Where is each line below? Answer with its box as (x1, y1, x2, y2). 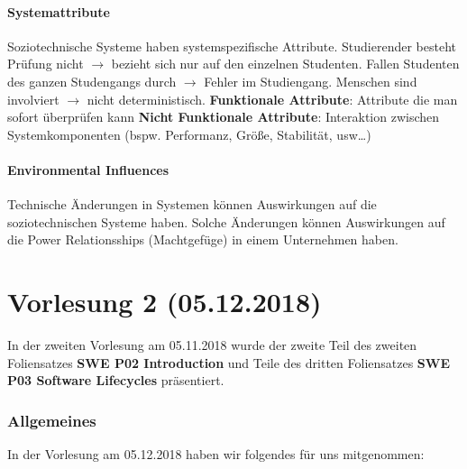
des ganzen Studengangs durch (7, 71, 177, 90)
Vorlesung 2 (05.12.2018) (7, 283, 322, 320)
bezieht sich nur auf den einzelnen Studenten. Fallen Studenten (111, 54, 460, 73)
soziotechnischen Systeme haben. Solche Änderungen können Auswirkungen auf (7, 212, 445, 231)
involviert (7, 89, 60, 108)
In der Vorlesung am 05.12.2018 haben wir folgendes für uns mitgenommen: (7, 445, 425, 464)
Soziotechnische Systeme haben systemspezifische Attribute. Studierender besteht (7, 36, 457, 55)
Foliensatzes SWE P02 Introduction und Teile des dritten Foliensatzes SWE (7, 353, 451, 372)
